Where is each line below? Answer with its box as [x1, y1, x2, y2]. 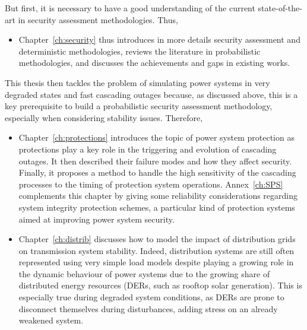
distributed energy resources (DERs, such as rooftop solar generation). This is [18, 279, 302, 291]
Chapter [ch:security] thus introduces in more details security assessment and [18, 33, 300, 46]
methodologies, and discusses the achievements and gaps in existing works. [18, 56, 290, 69]
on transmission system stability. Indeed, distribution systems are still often [18, 244, 295, 256]
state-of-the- [258, 2, 302, 14]
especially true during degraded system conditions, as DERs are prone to [18, 291, 284, 303]
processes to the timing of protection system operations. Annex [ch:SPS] [18, 177, 283, 190]
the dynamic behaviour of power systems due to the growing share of [18, 267, 270, 280]
